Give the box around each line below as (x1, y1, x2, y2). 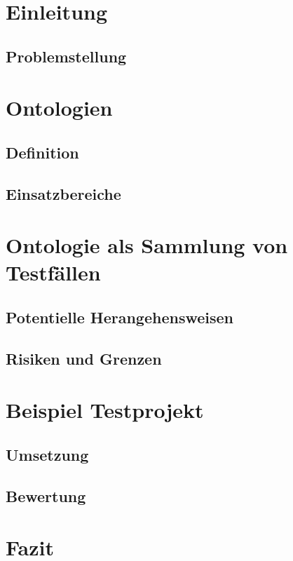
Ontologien (6, 93, 113, 122)
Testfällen (6, 258, 101, 287)
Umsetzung (6, 443, 89, 465)
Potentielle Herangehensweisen (6, 306, 233, 328)
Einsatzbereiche (6, 182, 121, 204)
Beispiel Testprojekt (6, 396, 204, 424)
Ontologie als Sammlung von (6, 231, 288, 259)
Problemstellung (6, 45, 127, 67)
